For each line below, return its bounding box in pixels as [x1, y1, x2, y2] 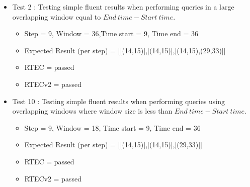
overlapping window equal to [12, 11, 101, 22]
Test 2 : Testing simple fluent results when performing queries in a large [12, 2, 234, 12]
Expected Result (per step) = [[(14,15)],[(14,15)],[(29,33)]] [24, 139, 202, 150]
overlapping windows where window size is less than [12, 106, 173, 116]
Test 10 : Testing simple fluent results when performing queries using [12, 96, 225, 106]
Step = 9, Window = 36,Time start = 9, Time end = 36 [24, 28, 199, 39]
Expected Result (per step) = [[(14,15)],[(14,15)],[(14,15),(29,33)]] [24, 45, 226, 55]
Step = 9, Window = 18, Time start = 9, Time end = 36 [24, 122, 201, 133]
